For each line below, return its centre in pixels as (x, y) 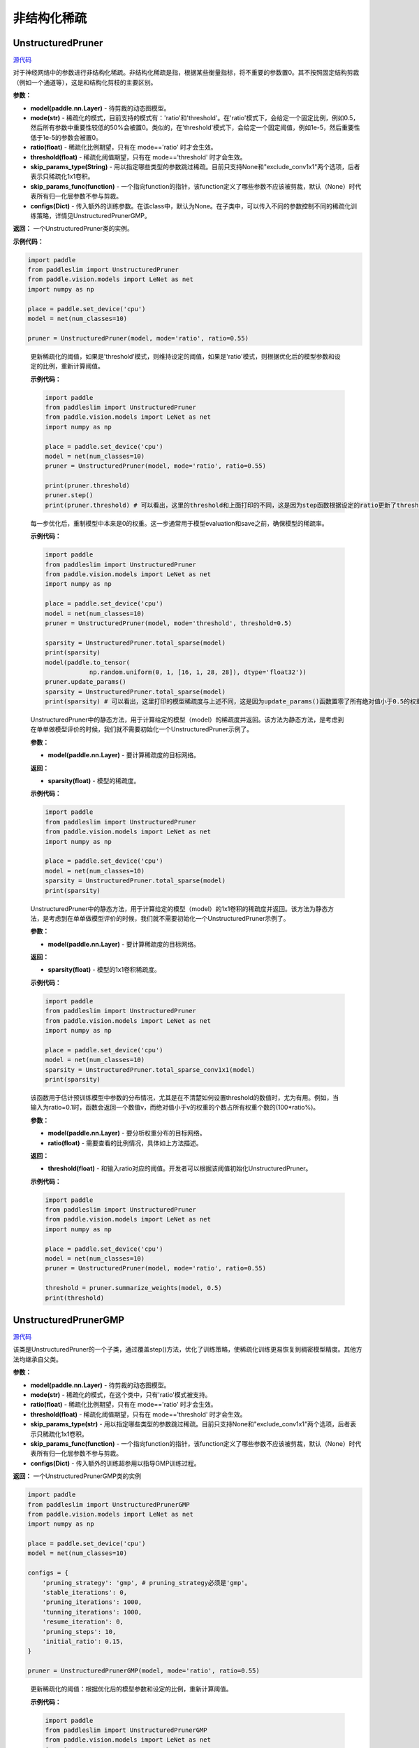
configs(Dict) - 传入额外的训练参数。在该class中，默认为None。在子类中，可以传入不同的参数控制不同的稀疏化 (191, 206)
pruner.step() (69, 495)
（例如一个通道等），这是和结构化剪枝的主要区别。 (85, 82)
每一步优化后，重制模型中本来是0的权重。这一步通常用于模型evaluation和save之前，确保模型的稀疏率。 (179, 523)
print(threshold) (75, 1298)
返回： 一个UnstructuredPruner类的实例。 (73, 229)
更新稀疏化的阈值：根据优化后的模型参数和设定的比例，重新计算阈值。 (131, 1689)
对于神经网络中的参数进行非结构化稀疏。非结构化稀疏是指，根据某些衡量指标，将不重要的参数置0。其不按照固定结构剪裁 (186, 73)
